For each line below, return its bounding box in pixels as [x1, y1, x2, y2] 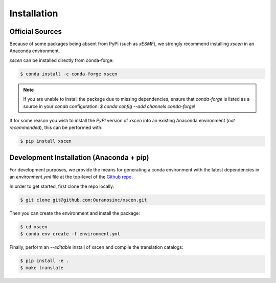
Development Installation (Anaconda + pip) [9, 153, 149, 162]
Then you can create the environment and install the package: [9, 210, 140, 216]
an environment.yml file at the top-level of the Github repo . [9, 174, 133, 180]
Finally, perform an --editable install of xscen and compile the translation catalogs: [9, 244, 183, 250]
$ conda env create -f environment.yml [20, 231, 120, 236]
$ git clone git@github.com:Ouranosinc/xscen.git [20, 197, 147, 203]
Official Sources [9, 27, 62, 36]
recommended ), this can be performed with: [9, 124, 103, 130]
